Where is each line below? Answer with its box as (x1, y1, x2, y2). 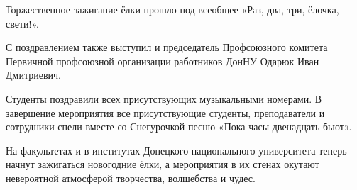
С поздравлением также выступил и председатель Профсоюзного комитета (6, 40, 328, 55)
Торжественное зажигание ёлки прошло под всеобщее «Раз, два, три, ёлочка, (6, 2, 339, 16)
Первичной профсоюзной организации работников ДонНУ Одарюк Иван (6, 53, 319, 68)
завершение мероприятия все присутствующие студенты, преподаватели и (6, 105, 325, 120)
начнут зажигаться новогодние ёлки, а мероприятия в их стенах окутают (6, 157, 319, 172)
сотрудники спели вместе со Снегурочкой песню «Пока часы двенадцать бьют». (6, 119, 352, 134)
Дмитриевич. (6, 67, 61, 82)
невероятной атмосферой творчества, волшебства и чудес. (6, 170, 256, 185)
